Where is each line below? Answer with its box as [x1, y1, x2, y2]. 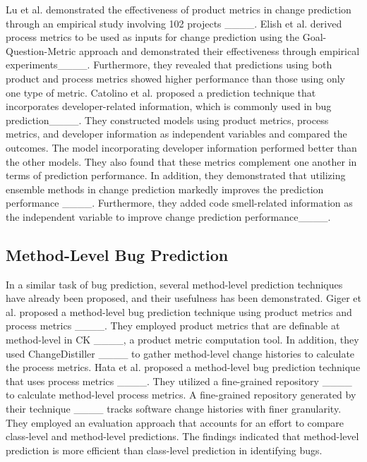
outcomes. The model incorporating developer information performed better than [6, 140, 357, 154]
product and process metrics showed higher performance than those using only [6, 71, 345, 85]
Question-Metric [6, 43, 76, 58]
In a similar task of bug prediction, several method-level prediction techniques [6, 276, 343, 291]
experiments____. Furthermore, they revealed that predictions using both [6, 57, 332, 72]
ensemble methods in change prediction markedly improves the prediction [6, 181, 324, 196]
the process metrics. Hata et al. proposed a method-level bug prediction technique [6, 360, 361, 375]
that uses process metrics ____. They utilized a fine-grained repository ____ [6, 373, 352, 388]
